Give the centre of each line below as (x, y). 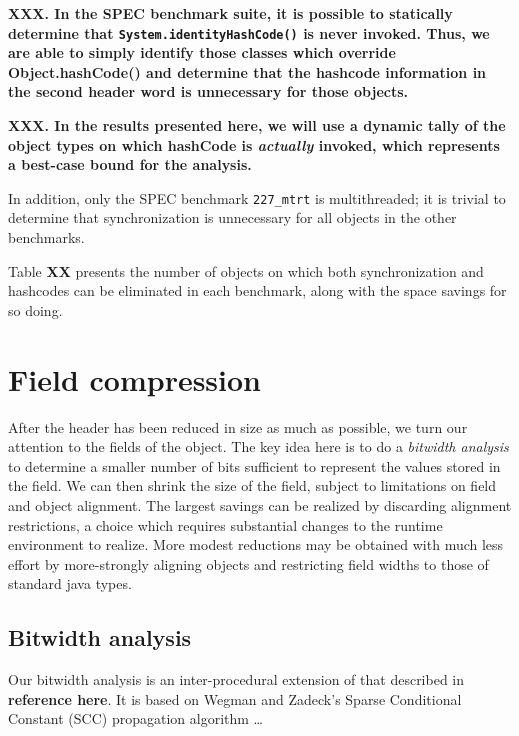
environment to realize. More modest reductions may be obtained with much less (256, 544)
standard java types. (70, 583)
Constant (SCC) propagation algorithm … (135, 718)
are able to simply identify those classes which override (202, 52)
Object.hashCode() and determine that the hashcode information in (247, 71)
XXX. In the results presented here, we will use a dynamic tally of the (257, 125)
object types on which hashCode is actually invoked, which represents (254, 144)
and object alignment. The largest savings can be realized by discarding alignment (260, 504)
